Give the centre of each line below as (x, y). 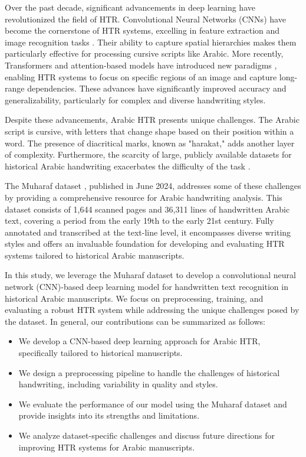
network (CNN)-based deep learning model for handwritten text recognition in (147, 287)
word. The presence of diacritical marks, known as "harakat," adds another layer (150, 143)
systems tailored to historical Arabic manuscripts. (95, 255)
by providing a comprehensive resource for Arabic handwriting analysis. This (144, 197)
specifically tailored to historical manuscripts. (101, 353)
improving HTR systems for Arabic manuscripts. (107, 447)
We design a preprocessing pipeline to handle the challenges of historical (149, 372)
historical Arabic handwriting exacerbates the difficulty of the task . (128, 166)
